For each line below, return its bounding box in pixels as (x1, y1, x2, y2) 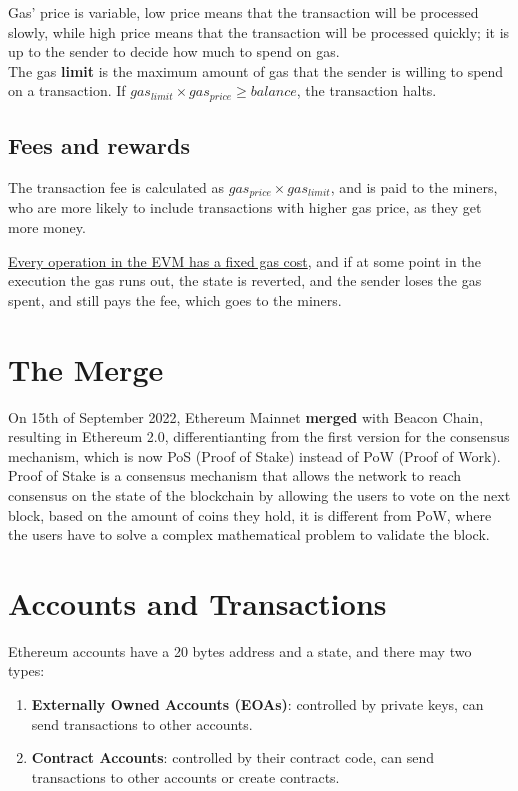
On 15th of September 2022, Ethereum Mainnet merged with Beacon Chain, (8, 406, 484, 427)
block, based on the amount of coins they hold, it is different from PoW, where (8, 504, 492, 525)
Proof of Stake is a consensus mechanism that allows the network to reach (8, 465, 461, 486)
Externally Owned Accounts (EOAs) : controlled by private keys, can (31, 694, 484, 715)
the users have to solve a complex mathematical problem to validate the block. (8, 524, 490, 545)
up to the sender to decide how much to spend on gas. (8, 41, 340, 62)
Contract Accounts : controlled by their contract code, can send (31, 747, 435, 768)
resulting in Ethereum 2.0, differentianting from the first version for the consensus (8, 426, 510, 447)
